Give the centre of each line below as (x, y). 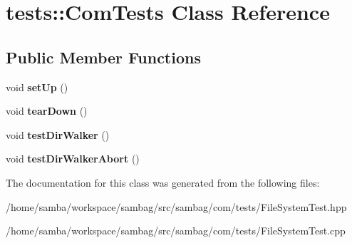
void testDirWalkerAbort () (73, 159)
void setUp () (37, 87)
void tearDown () (47, 111)
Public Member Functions (103, 57)
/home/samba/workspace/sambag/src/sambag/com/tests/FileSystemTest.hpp (176, 206)
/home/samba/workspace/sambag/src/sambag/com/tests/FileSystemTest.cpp (176, 231)
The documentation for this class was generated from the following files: (163, 182)
